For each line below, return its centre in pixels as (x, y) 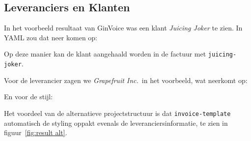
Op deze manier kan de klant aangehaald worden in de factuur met (105, 54)
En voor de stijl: (28, 97)
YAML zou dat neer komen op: (51, 37)
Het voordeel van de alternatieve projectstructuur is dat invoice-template (117, 113)
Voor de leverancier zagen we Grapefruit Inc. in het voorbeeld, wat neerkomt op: (126, 80)
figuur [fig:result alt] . (36, 132)
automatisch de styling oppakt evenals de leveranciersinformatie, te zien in (116, 123)
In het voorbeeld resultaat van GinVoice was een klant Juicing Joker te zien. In (123, 28)
